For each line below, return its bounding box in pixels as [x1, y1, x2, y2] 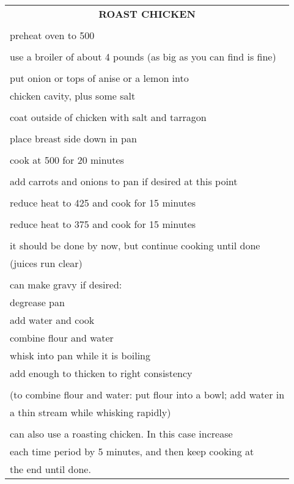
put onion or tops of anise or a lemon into [10, 71, 189, 85]
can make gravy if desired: [10, 277, 122, 291]
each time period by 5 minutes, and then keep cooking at [10, 444, 254, 458]
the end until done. [10, 462, 91, 476]
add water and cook [10, 313, 95, 327]
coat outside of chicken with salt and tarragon [10, 110, 207, 124]
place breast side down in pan [10, 131, 137, 145]
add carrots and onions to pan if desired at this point [10, 174, 238, 188]
